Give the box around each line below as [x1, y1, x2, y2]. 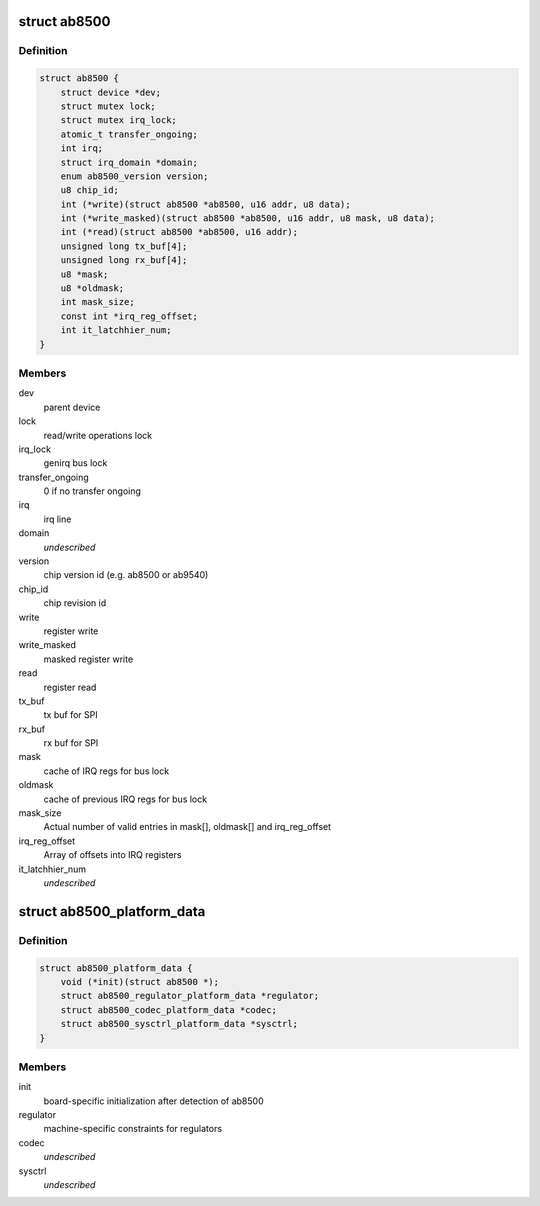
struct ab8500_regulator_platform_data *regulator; [60, 990, 320, 1002]
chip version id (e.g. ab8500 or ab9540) [43, 569, 209, 581]
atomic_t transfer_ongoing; [60, 128, 199, 140]
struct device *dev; [60, 86, 162, 98]
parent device [43, 401, 101, 413]
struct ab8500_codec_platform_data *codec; [60, 1004, 277, 1015]
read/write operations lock [43, 429, 153, 441]
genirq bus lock [43, 457, 108, 469]
